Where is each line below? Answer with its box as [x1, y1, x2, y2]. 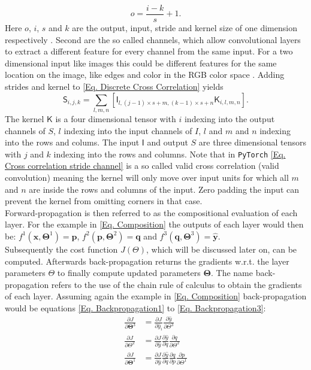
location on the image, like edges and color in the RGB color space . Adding [5, 68, 285, 81]
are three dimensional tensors [198, 136, 307, 148]
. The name [210, 266, 253, 279]
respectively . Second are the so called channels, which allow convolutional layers [5, 33, 301, 46]
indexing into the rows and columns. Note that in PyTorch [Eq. [53, 147, 286, 160]
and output [147, 136, 188, 148]
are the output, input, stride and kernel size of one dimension [72, 22, 297, 34]
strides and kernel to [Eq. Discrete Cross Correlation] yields [5, 80, 224, 93]
